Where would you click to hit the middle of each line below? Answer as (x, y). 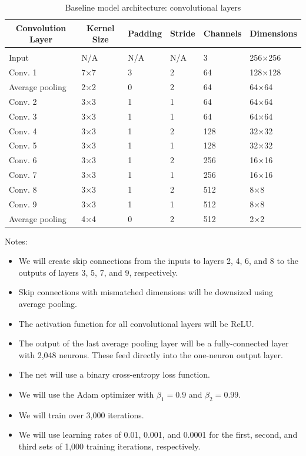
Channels (222, 33)
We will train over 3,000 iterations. (81, 414)
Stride (183, 33)
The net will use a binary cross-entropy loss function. (114, 374)
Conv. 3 (23, 116)
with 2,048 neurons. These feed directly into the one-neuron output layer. (151, 354)
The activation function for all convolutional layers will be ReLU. (136, 323)
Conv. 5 (23, 145)
